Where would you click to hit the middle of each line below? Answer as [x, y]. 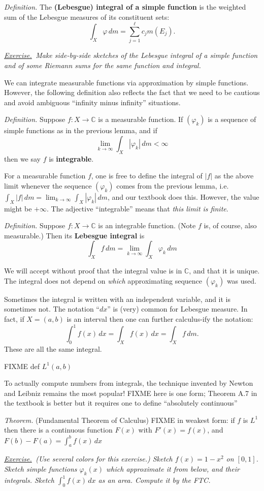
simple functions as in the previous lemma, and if [81, 130]
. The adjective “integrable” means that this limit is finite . [138, 208]
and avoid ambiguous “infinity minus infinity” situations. [92, 102]
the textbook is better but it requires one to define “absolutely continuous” [121, 403]
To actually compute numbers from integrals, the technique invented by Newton [129, 383]
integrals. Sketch [29, 480]
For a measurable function [45, 176]
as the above [234, 176]
